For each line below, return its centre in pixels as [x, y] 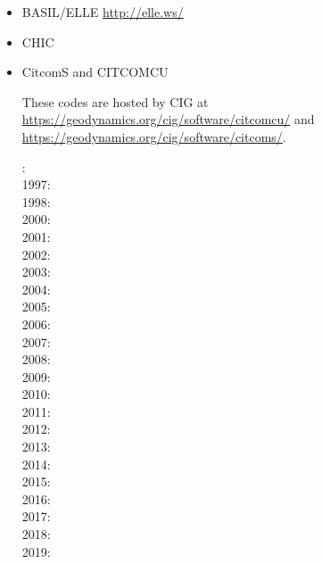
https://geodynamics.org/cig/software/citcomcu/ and [168, 119]
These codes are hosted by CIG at [115, 101]
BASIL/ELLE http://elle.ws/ [103, 12]
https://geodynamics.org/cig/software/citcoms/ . [154, 136]
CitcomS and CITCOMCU [95, 72]
